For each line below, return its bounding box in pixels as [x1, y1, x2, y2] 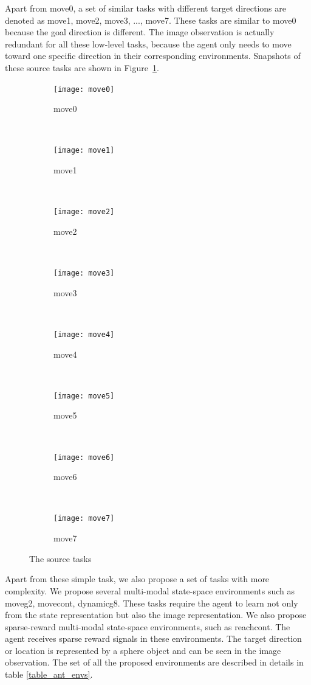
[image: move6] [53, 453, 115, 462]
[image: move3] [53, 269, 115, 278]
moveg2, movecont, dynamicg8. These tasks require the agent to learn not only [5, 596, 298, 609]
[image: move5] [53, 391, 115, 400]
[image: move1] [53, 146, 115, 155]
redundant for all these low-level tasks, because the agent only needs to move [5, 37, 292, 50]
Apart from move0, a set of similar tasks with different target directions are [5, 2, 287, 14]
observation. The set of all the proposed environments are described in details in [5, 656, 304, 669]
